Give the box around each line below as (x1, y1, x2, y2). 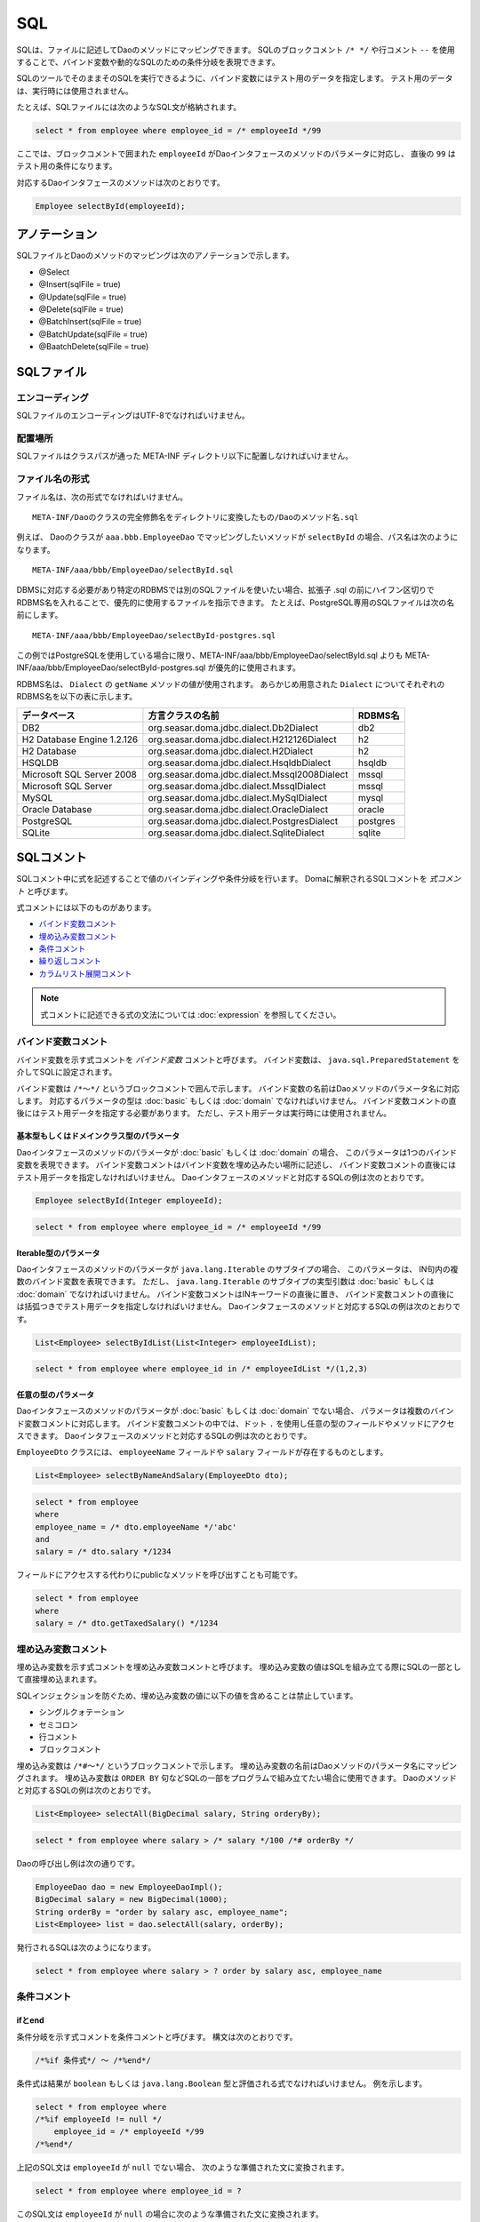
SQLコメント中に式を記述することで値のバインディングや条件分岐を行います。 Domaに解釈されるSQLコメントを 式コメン (16, 874, 461, 884)
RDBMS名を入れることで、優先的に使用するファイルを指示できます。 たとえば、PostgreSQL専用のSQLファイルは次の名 (16, 596, 455, 608)
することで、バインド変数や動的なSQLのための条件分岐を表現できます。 (16, 56, 280, 67)
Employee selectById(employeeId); (35, 201, 186, 211)
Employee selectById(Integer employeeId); (35, 1195, 223, 1206)
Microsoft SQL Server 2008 (21, 768, 137, 780)
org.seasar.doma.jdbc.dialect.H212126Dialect (148, 733, 337, 746)
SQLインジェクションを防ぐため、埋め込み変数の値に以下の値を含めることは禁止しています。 (16, 1690, 358, 1701)
